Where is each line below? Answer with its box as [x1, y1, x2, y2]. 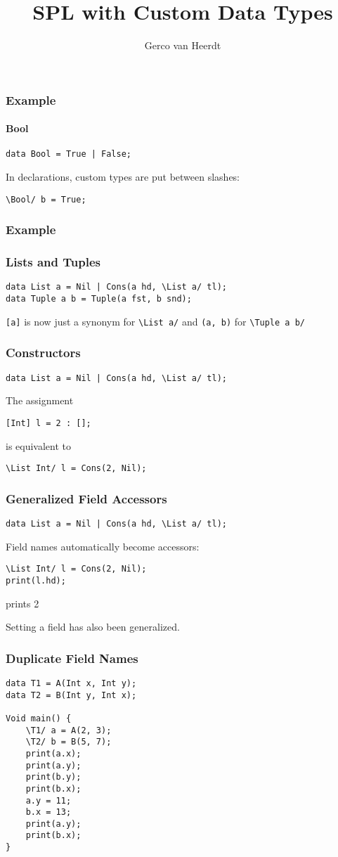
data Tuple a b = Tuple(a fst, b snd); [6, 294, 192, 304]
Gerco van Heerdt [144, 38, 221, 53]
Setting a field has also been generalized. [6, 619, 180, 634]
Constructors [6, 344, 81, 361]
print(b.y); [25, 772, 82, 782]
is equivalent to [6, 438, 72, 453]
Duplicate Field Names [6, 649, 138, 666]
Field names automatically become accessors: [6, 539, 200, 553]
